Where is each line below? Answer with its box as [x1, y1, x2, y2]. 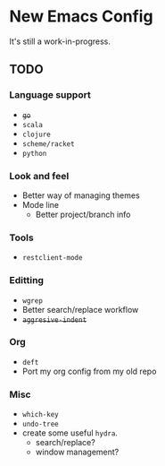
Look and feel [9, 169, 70, 182]
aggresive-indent [21, 315, 87, 324]
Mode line [21, 199, 60, 210]
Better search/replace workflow [21, 304, 139, 315]
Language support [9, 89, 91, 101]
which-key [21, 410, 60, 419]
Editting [9, 274, 45, 287]
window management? [35, 446, 120, 458]
